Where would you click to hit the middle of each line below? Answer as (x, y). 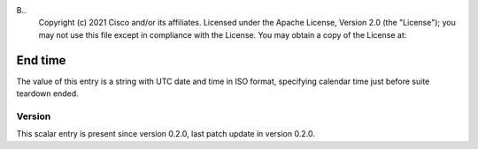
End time (41, 60)
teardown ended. (47, 93)
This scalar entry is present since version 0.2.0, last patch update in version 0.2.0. (166, 134)
